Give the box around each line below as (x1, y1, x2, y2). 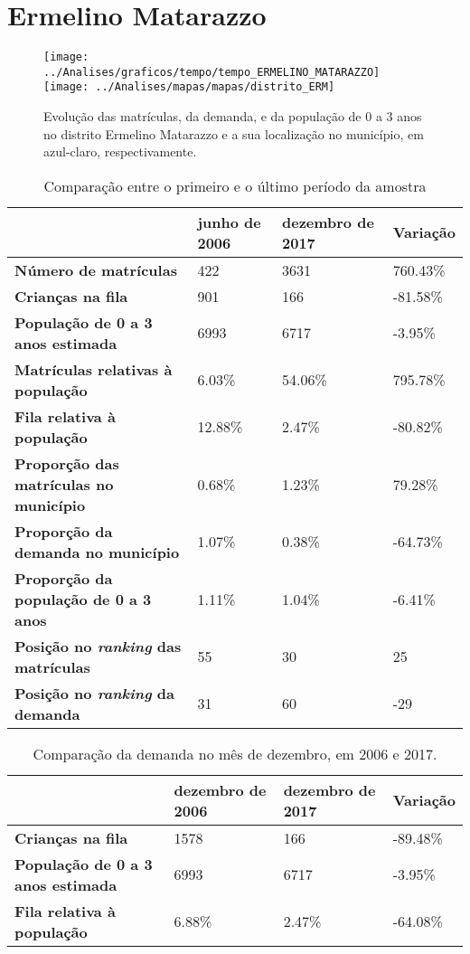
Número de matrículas (14, 259, 177, 280)
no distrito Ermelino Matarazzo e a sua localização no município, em (43, 124, 424, 143)
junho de (197, 211, 261, 232)
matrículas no (14, 473, 114, 495)
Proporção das (14, 452, 119, 474)
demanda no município (14, 541, 180, 562)
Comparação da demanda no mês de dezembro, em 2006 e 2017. (33, 742, 437, 764)
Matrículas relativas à (14, 358, 173, 380)
